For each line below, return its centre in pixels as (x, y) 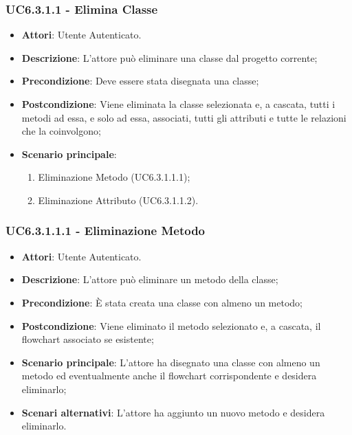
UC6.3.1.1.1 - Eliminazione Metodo (105, 231)
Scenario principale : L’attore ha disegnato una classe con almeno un (171, 362)
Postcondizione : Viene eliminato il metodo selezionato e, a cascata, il (171, 325)
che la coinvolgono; (61, 131)
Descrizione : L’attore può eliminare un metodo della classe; (150, 279)
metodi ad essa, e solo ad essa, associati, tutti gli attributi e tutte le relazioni (184, 117)
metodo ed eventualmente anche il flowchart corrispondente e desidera (169, 376)
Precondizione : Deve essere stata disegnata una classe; (140, 81)
